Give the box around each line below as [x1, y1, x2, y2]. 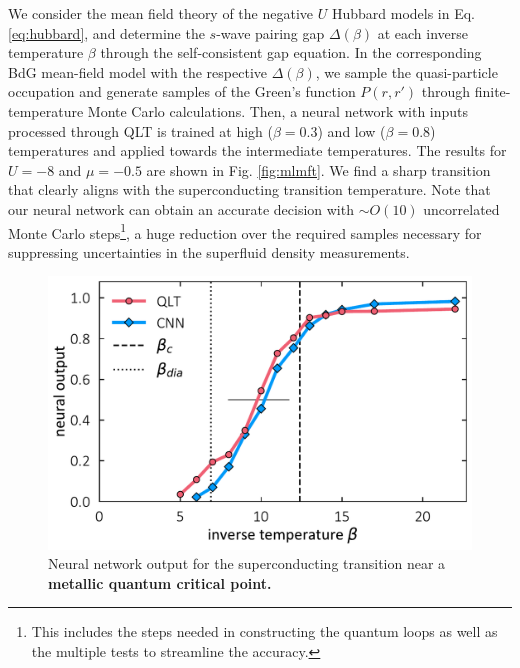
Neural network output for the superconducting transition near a [48, 553, 446, 574]
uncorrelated [423, 198, 500, 219]
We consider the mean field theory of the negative [8, 3, 314, 23]
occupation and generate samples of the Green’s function [8, 81, 356, 102]
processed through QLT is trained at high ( [8, 120, 274, 141]
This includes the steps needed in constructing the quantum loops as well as [31, 621, 498, 642]
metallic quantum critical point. [48, 572, 272, 593]
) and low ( [317, 120, 386, 141]
